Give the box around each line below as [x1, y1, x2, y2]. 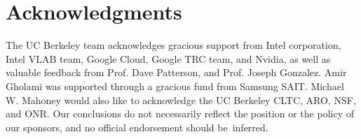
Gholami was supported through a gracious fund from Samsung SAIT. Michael [6, 78, 344, 93]
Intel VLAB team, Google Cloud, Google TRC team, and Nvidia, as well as [6, 51, 331, 66]
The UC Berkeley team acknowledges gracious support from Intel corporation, [6, 38, 341, 52]
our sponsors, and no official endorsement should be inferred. [6, 119, 268, 134]
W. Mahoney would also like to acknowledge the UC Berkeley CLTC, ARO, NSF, [6, 92, 356, 107]
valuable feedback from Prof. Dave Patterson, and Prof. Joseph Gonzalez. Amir [6, 65, 347, 80]
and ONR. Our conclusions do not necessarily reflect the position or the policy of [6, 106, 354, 121]
